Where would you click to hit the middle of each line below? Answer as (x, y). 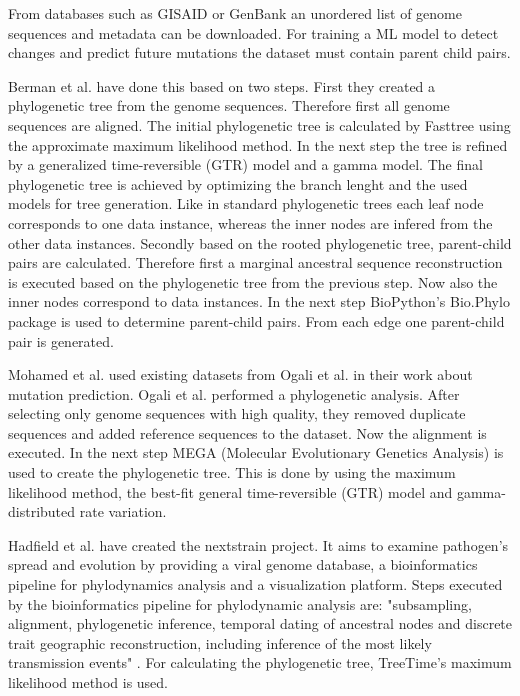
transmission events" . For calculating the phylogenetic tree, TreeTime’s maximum (260, 662)
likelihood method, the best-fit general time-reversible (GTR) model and (230, 491)
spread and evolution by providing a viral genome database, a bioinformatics (243, 564)
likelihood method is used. (88, 682)
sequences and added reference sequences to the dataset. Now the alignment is (247, 432)
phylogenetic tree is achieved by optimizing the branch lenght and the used (238, 183)
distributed (42, 511)
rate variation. (123, 511)
